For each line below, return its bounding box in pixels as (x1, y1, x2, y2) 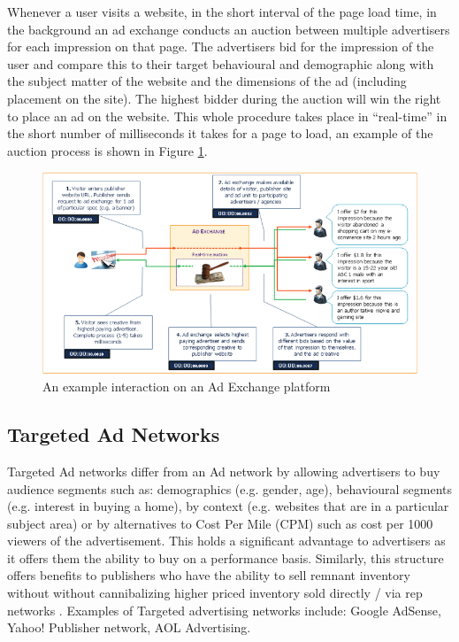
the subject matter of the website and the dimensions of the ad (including (7, 72, 407, 90)
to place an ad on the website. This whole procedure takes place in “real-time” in (7, 106, 448, 125)
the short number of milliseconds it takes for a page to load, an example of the (7, 124, 433, 143)
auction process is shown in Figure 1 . (7, 141, 208, 159)
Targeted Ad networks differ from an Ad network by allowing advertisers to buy (7, 461, 440, 480)
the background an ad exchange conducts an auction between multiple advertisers (7, 19, 450, 38)
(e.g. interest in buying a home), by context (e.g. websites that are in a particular (7, 497, 449, 515)
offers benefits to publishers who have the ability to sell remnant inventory (7, 566, 410, 584)
